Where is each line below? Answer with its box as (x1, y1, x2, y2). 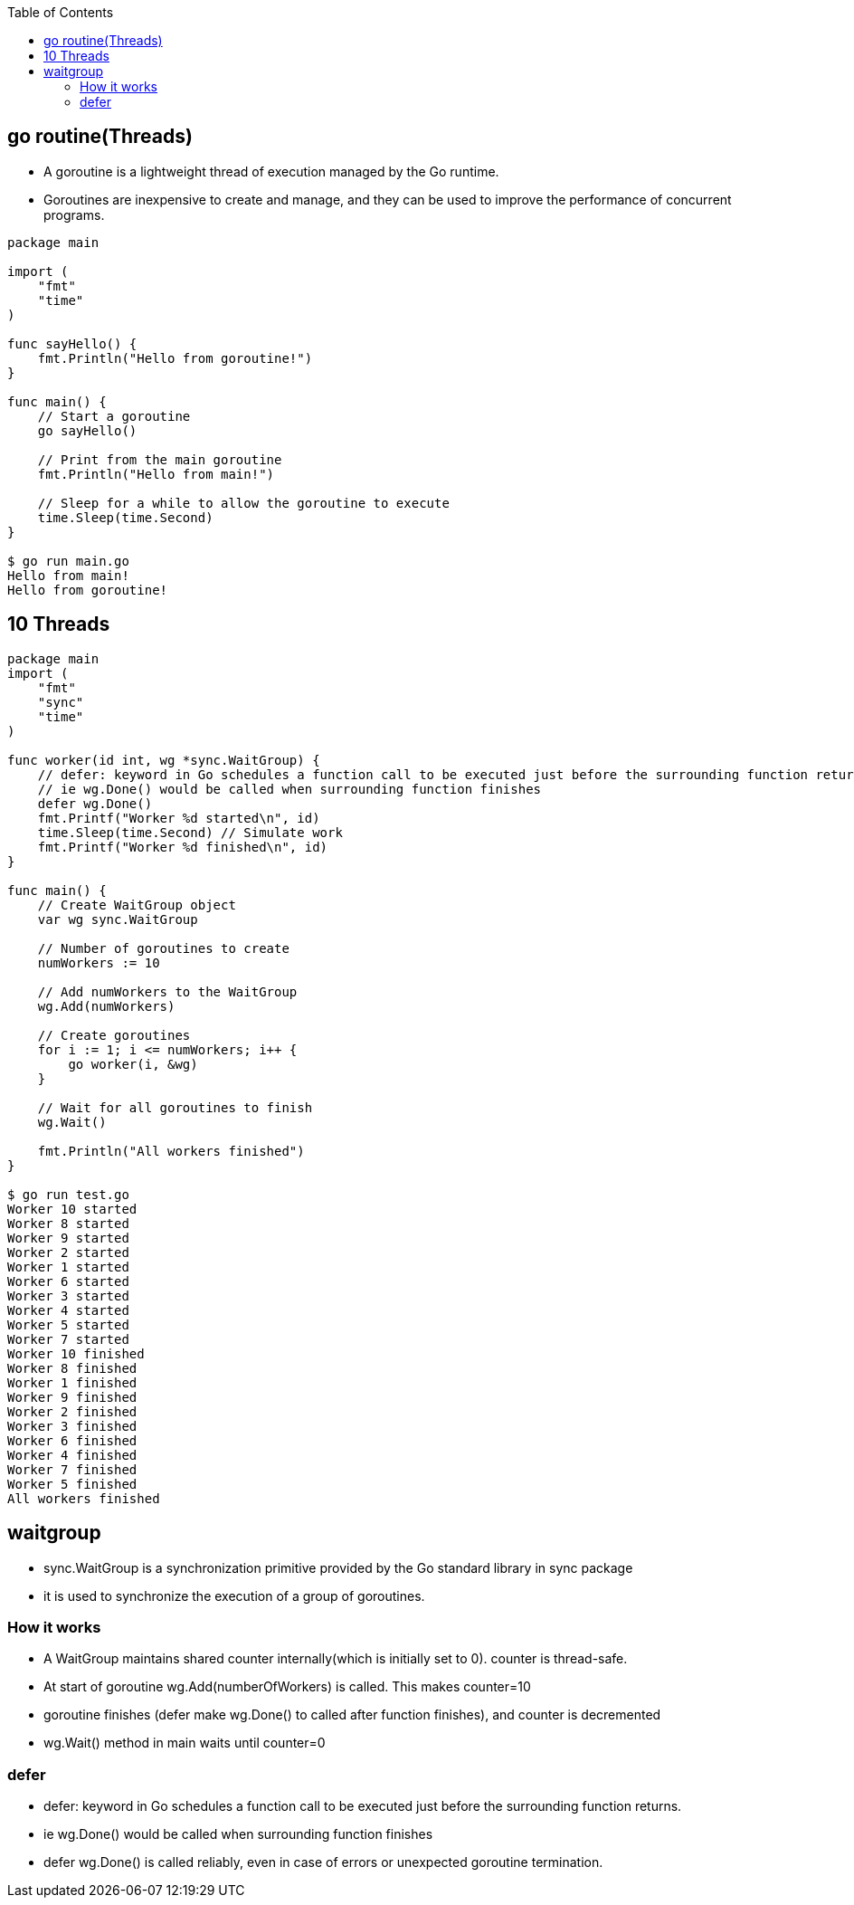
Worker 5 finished (7, 1476, 138, 1491)
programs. (43, 206, 105, 223)
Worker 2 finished (7, 1404, 138, 1419)
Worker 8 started (7, 1215, 129, 1231)
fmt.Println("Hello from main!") (37, 466, 275, 481)
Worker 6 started (7, 1273, 129, 1289)
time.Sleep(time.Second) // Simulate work (37, 824, 343, 840)
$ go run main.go (7, 553, 129, 568)
